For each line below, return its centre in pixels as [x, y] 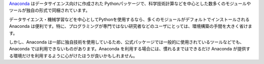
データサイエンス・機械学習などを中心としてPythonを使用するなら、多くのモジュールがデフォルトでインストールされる [129, 19]
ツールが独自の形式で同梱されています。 [50, 10]
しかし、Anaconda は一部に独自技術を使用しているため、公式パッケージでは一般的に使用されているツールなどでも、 [127, 42]
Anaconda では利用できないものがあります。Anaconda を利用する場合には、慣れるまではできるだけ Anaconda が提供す [130, 49]
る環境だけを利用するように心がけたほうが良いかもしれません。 [73, 56]
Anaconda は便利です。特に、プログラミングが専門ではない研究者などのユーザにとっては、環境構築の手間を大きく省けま [131, 26]
